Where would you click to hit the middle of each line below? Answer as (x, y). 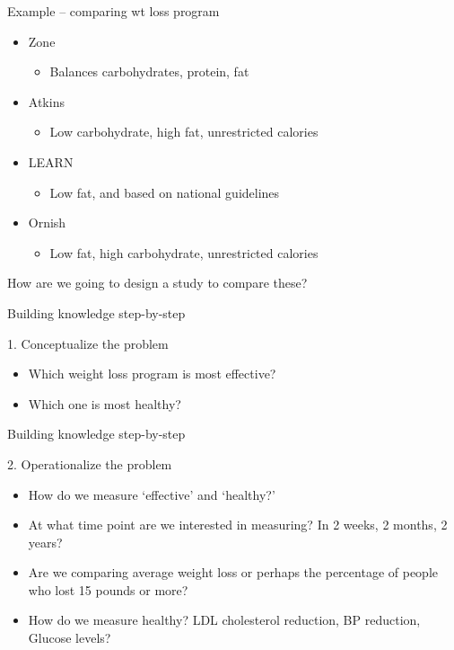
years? (45, 542)
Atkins (46, 101)
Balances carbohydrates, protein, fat (149, 71)
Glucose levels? (70, 638)
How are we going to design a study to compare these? (157, 283)
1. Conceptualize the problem (88, 343)
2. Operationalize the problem (90, 463)
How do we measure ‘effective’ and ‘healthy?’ (152, 494)
